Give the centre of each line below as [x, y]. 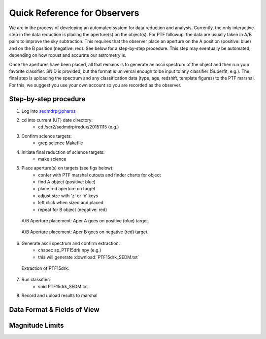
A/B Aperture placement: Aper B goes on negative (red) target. [85, 232]
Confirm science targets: [47, 136]
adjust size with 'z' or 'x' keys [68, 196]
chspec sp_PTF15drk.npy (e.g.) [70, 250]
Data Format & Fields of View [54, 310]
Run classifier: [36, 280]
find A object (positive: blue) [67, 182]
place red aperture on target [67, 189]
